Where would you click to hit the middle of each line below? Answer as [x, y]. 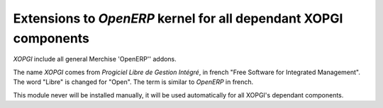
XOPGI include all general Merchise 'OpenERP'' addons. [95, 59]
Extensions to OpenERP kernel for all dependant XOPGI [178, 18]
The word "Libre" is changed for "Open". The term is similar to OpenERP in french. [133, 82]
